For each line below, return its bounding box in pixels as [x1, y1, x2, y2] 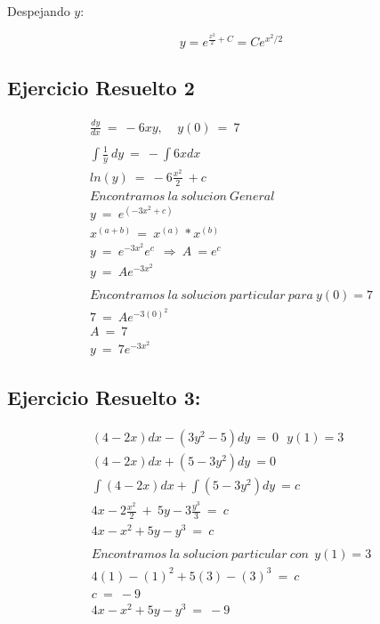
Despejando [7, 2, 70, 20]
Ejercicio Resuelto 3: [7, 384, 201, 411]
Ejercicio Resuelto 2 [7, 74, 195, 101]
